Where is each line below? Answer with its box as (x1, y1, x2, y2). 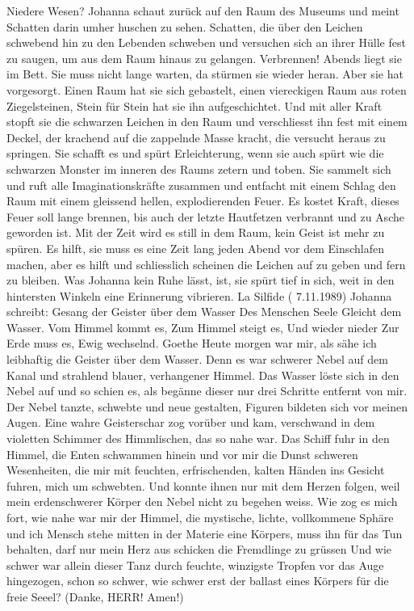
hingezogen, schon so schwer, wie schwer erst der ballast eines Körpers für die (6, 572, 389, 589)
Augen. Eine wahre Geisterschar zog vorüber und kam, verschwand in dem (6, 414, 375, 431)
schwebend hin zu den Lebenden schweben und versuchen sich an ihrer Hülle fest (6, 34, 406, 51)
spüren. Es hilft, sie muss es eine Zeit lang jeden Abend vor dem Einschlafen (6, 239, 385, 256)
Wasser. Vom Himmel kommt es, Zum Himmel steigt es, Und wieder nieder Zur (6, 318, 399, 335)
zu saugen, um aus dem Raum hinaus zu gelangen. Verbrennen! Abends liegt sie (6, 49, 402, 66)
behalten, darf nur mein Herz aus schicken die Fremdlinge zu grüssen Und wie (6, 541, 392, 558)
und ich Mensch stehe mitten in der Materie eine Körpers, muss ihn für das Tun (6, 525, 403, 541)
